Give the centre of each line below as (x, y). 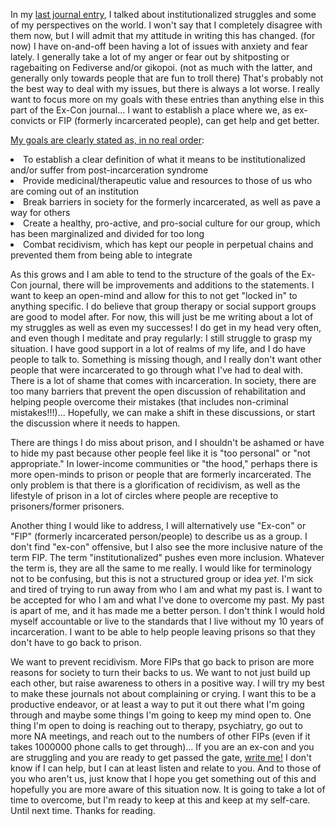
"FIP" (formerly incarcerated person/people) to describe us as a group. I (159, 536)
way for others (40, 212)
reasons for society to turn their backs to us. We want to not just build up (160, 672)
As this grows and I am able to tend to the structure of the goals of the (155, 274)
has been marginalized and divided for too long (107, 233)
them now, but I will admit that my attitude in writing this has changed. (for (163, 35)
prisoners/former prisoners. (67, 506)
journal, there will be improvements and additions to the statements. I (172, 285)
